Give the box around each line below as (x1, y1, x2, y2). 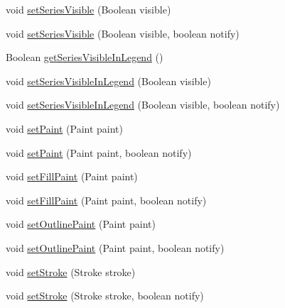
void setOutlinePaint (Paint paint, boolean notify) (6, 240, 225, 255)
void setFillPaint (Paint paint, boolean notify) (6, 192, 207, 207)
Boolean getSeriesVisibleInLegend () (6, 50, 163, 65)
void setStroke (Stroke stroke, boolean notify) (6, 288, 204, 303)
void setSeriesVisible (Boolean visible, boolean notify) (6, 26, 240, 40)
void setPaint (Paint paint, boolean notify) (6, 145, 192, 160)
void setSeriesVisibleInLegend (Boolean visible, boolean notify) (6, 97, 280, 112)
